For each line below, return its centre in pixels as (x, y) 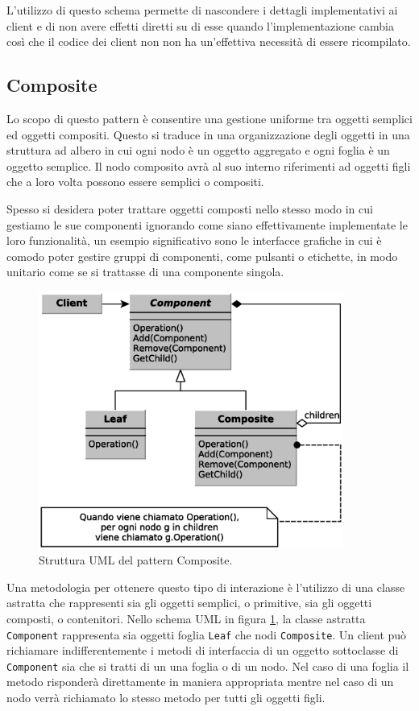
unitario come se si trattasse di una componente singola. (145, 272)
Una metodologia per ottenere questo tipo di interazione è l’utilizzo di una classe (206, 587)
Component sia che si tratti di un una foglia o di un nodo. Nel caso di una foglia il (208, 666)
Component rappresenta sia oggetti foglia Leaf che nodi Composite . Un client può (207, 634)
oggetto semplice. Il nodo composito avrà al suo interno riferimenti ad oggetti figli (209, 165)
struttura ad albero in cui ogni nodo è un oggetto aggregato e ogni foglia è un (198, 150)
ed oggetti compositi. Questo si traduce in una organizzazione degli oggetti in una (208, 134)
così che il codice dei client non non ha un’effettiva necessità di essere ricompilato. (209, 41)
